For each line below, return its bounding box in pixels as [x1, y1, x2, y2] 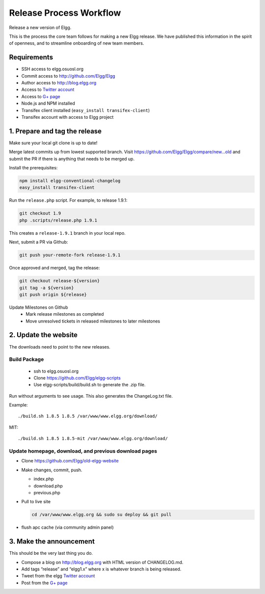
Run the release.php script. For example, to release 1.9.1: [9, 197, 128, 203]
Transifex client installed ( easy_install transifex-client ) [21, 107, 150, 113]
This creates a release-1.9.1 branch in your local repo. [9, 230, 126, 236]
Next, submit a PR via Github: [9, 239, 68, 245]
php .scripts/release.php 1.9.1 [19, 217, 98, 223]
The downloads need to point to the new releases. [9, 344, 110, 350]
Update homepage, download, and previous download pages [9, 448, 157, 455]
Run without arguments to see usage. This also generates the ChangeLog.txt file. [9, 393, 173, 399]
